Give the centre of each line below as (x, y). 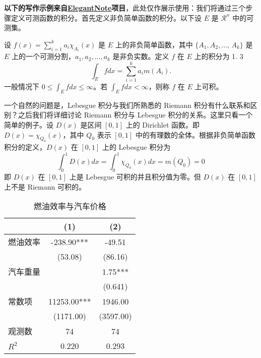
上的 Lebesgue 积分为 (136, 147)
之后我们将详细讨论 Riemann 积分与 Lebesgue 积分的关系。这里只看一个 (135, 115)
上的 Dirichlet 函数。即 (163, 124)
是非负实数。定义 (141, 56)
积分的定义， (25, 147)
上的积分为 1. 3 (219, 56)
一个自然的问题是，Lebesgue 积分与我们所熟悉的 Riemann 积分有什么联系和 (127, 105)
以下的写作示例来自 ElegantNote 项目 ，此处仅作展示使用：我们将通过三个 (125, 8)
